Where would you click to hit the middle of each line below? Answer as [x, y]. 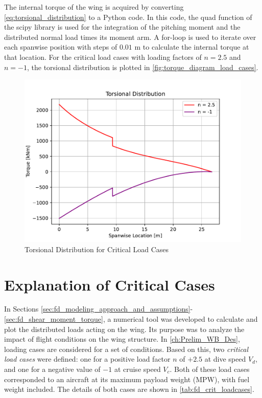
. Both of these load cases [210, 369]
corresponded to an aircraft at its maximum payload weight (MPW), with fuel [127, 379]
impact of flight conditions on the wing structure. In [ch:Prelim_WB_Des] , [122, 339]
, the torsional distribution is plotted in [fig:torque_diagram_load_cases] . [142, 67]
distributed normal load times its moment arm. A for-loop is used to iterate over [130, 37]
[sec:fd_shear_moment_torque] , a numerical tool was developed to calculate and [131, 319]
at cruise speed [137, 369]
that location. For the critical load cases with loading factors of [103, 57]
